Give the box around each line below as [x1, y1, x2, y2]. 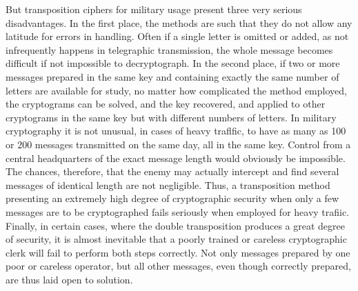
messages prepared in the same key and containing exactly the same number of [6, 69, 339, 83]
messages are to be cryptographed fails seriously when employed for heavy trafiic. [6, 204, 350, 219]
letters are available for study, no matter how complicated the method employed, [6, 83, 347, 97]
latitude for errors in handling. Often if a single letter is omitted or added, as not [6, 29, 349, 43]
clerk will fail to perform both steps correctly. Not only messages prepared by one [6, 245, 350, 259]
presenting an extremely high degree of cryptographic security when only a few [6, 191, 339, 205]
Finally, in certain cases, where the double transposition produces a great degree [6, 218, 345, 232]
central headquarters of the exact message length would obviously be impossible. [6, 150, 346, 165]
